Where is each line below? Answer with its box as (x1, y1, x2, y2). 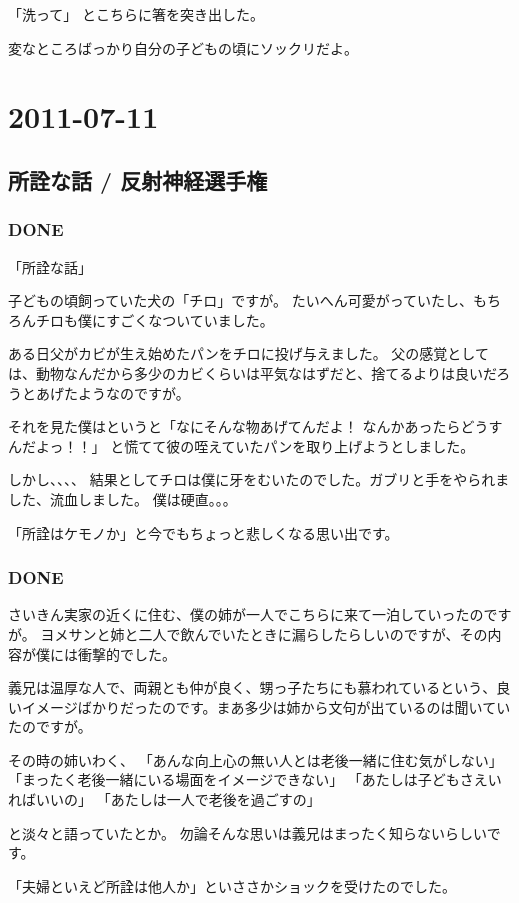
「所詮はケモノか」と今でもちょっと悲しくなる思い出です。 (8, 522, 399, 543)
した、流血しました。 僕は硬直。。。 (8, 488, 237, 509)
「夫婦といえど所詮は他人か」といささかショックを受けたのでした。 (8, 875, 456, 896)
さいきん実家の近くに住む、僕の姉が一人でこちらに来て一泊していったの (8, 604, 484, 625)
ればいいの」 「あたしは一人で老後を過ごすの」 (8, 789, 321, 810)
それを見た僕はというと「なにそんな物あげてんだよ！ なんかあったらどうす (8, 416, 503, 437)
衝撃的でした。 (77, 643, 176, 664)
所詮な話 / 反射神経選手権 (8, 164, 268, 195)
